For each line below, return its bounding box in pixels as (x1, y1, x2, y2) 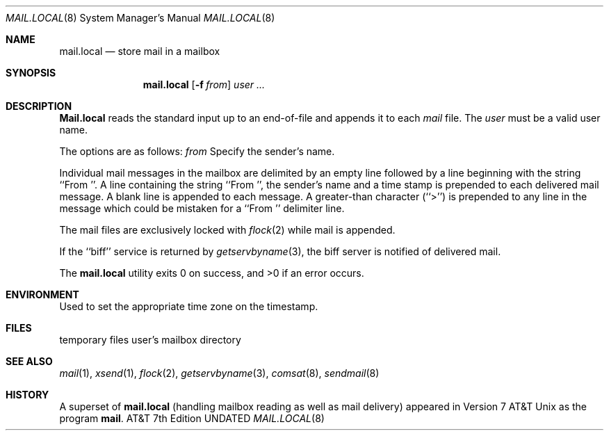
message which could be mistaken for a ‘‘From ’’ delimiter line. (59, 202, 345, 214)
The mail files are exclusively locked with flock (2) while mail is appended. (59, 224, 396, 236)
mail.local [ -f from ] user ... (143, 79, 266, 90)
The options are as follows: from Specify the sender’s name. (59, 145, 335, 157)
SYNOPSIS (6, 67, 56, 79)
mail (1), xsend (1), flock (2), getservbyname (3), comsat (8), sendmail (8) (59, 367, 380, 379)
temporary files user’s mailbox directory (59, 334, 241, 346)
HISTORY (6, 389, 49, 401)
